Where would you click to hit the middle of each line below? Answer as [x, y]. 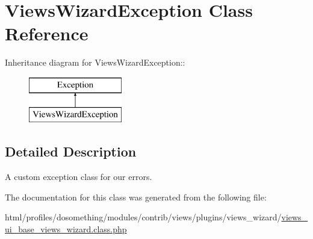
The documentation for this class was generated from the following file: [136, 197]
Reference [47, 33]
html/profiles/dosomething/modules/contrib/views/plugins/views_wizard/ [143, 217]
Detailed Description [71, 151]
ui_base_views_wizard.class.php [66, 229]
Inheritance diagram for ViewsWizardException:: [95, 62]
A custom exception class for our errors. [79, 177]
